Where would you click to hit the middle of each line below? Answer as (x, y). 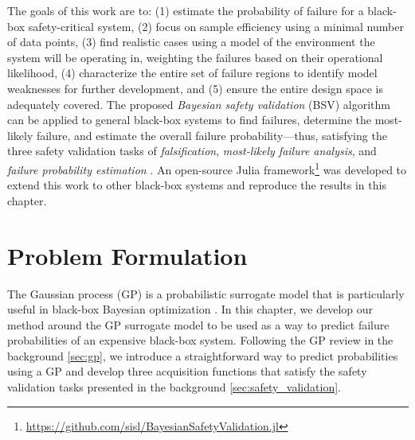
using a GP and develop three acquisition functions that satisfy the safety (187, 371)
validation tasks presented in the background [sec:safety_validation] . (174, 387)
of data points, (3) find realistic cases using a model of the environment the (191, 42)
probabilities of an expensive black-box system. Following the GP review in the (200, 340)
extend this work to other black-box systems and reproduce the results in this (197, 185)
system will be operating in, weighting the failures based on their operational (195, 57)
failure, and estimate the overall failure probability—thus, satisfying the (211, 135)
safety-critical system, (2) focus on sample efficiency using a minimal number (216, 26)
